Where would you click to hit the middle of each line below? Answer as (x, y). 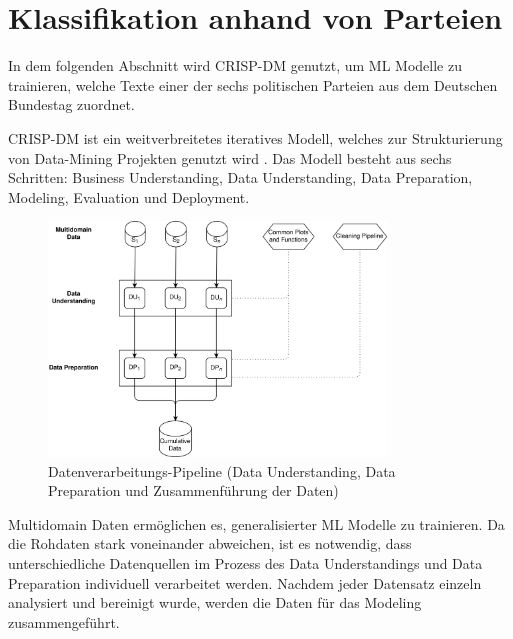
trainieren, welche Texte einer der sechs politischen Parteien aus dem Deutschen (253, 84)
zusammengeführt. (64, 621)
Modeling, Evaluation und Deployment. (129, 196)
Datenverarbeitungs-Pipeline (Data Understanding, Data (222, 470)
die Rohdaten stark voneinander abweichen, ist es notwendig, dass (210, 543)
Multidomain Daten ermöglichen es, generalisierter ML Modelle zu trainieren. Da (256, 523)
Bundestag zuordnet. (71, 104)
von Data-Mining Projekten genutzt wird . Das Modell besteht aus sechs (230, 157)
